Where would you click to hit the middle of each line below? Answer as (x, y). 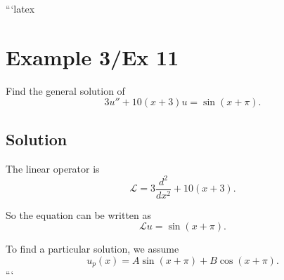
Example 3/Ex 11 (92, 56)
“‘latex (20, 8)
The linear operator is (53, 168)
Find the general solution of (65, 90)
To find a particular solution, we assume (92, 249)
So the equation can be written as (79, 214)
